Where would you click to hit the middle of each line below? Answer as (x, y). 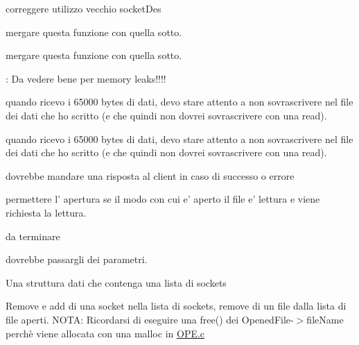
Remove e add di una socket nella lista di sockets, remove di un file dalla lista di (176, 306)
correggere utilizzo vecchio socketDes (84, 8)
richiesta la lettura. (46, 212)
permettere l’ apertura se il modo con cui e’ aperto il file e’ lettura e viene (163, 199)
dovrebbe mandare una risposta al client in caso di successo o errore (150, 175)
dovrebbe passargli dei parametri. (77, 259)
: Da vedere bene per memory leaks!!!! (86, 78)
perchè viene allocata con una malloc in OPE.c (105, 333)
